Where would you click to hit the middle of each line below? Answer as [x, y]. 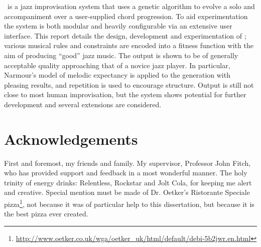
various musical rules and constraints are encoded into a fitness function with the [129, 45]
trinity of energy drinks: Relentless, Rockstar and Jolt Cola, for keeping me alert [128, 182]
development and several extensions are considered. [83, 104]
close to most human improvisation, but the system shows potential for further [125, 94]
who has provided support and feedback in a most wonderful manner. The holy [126, 173]
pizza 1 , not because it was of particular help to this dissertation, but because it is [129, 203]
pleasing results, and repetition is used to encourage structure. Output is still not [129, 84]
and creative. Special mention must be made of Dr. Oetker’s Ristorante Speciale [127, 192]
